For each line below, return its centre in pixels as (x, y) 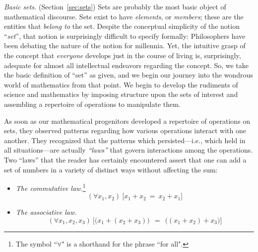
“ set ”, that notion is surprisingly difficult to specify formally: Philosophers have (125, 36)
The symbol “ (36, 243)
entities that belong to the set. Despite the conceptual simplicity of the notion (122, 26)
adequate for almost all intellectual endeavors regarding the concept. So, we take (127, 65)
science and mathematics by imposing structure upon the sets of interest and (121, 94)
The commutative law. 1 (51, 187)
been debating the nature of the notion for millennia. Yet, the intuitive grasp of (125, 45)
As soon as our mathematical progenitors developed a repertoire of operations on (127, 121)
